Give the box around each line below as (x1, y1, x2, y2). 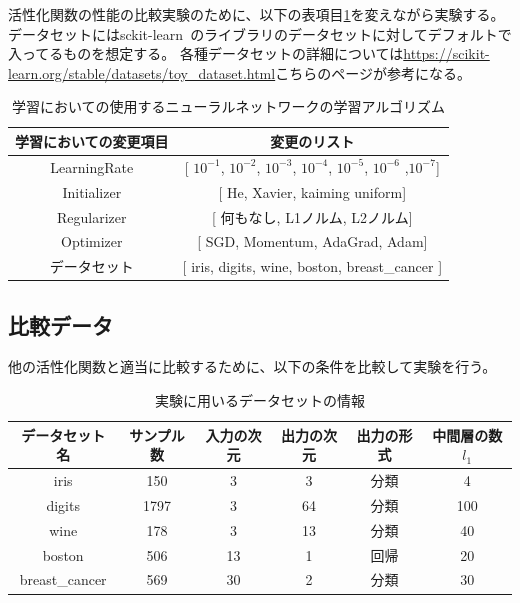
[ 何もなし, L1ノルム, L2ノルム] (212, 206, 413, 227)
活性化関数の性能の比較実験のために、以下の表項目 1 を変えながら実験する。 (8, 4, 505, 24)
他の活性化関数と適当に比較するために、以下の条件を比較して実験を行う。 (8, 356, 497, 377)
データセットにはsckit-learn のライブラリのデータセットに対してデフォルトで (8, 23, 512, 44)
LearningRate (50, 156, 134, 177)
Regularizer (57, 206, 127, 227)
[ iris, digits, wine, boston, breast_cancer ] (182, 256, 443, 277)
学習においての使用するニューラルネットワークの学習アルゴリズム (11, 96, 446, 117)
